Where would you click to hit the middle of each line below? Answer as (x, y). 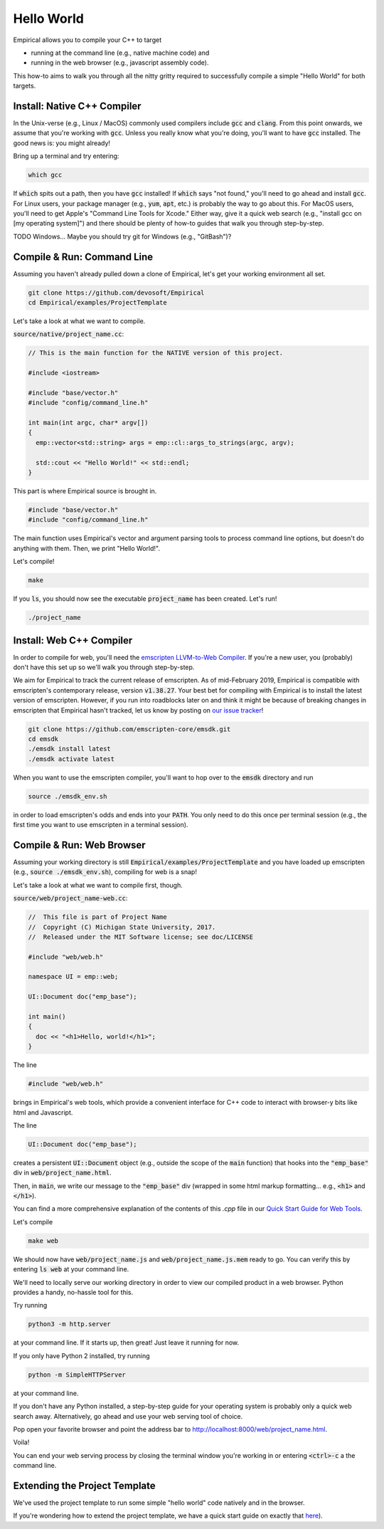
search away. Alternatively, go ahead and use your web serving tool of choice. (128, 1416)
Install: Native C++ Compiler (77, 106)
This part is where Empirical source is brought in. (85, 491)
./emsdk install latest (70, 749)
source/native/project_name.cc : (69, 334)
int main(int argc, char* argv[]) (88, 423)
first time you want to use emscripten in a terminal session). (101, 825)
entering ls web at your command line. (71, 1269)
